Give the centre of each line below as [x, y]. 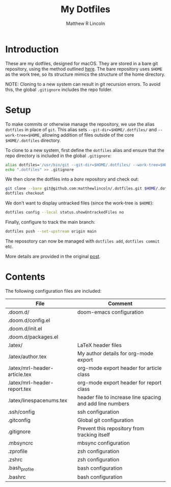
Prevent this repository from [111, 428]
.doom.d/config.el [29, 320]
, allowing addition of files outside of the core [87, 135]
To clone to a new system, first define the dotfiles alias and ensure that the [85, 150]
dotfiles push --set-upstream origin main [51, 231]
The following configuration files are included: [53, 291]
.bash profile [21, 468]
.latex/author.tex [27, 356]
